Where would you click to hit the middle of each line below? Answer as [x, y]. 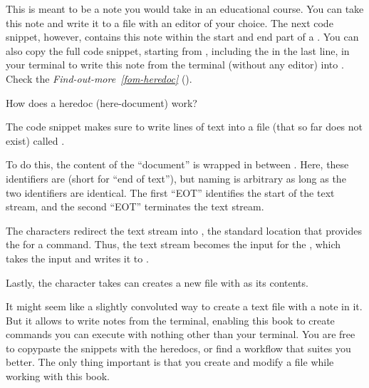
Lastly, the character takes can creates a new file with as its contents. [157, 282]
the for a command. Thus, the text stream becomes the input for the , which [173, 244]
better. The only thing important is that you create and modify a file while [170, 362]
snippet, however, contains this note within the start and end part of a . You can [182, 37]
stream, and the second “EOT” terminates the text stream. [135, 206]
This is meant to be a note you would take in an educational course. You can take [185, 9]
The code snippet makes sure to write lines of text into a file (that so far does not [184, 127]
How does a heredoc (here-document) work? [102, 102]
